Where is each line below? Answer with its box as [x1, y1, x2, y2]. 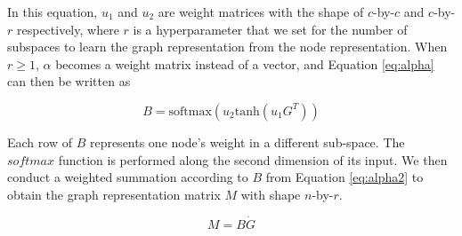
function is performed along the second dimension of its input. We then [58, 150, 448, 169]
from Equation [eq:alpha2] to [265, 168, 424, 186]
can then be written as [7, 72, 131, 90]
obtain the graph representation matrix [7, 185, 221, 203]
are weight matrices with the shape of [158, 3, 364, 20]
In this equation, [7, 3, 98, 20]
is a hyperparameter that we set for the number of [133, 20, 408, 38]
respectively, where [16, 20, 119, 38]
